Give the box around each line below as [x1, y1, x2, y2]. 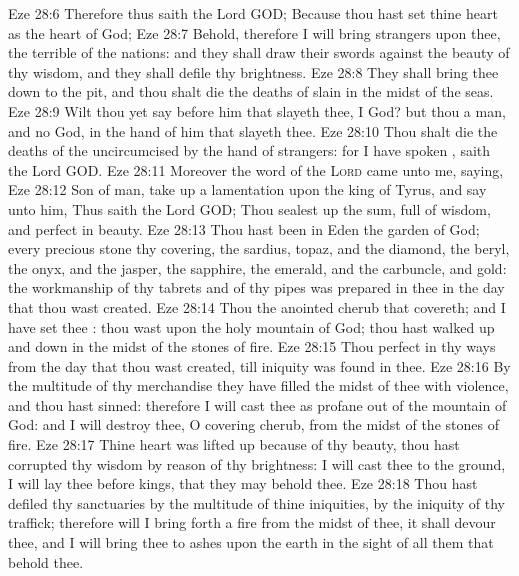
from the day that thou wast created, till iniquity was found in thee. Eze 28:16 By [8, 355, 511, 376]
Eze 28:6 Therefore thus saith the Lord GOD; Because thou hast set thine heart [8, 3, 498, 23]
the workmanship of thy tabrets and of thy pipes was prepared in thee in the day [8, 277, 505, 298]
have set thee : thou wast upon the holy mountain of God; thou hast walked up [8, 316, 495, 337]
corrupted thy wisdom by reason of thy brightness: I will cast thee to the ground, [8, 453, 506, 474]
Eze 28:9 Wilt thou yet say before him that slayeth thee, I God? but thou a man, [8, 100, 506, 121]
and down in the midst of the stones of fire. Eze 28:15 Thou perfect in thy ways [8, 336, 496, 357]
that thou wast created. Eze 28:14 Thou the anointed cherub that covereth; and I [8, 296, 506, 317]
